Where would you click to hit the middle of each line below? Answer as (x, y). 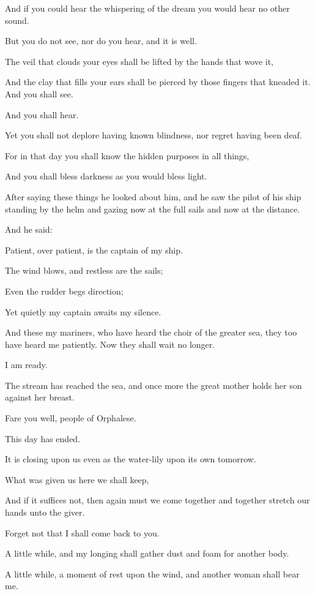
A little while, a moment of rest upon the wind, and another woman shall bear (152, 573)
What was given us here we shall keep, (77, 479)
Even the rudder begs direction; (64, 291)
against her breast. (40, 397)
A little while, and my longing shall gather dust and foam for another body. (147, 553)
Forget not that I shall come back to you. (82, 532)
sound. (17, 20)
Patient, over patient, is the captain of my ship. (94, 250)
